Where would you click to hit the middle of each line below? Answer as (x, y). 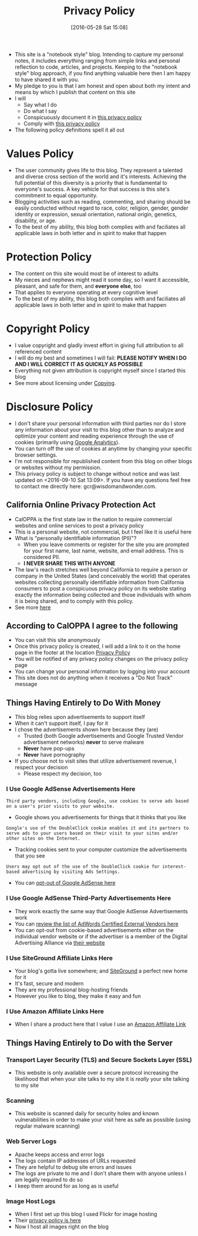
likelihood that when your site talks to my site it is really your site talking (102, 1079)
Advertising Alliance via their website (60, 942)
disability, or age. (36, 220)
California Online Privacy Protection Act (81, 505)
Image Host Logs (31, 1201)
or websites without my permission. (58, 467)
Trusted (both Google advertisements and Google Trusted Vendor (103, 736)
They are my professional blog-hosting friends (71, 990)
